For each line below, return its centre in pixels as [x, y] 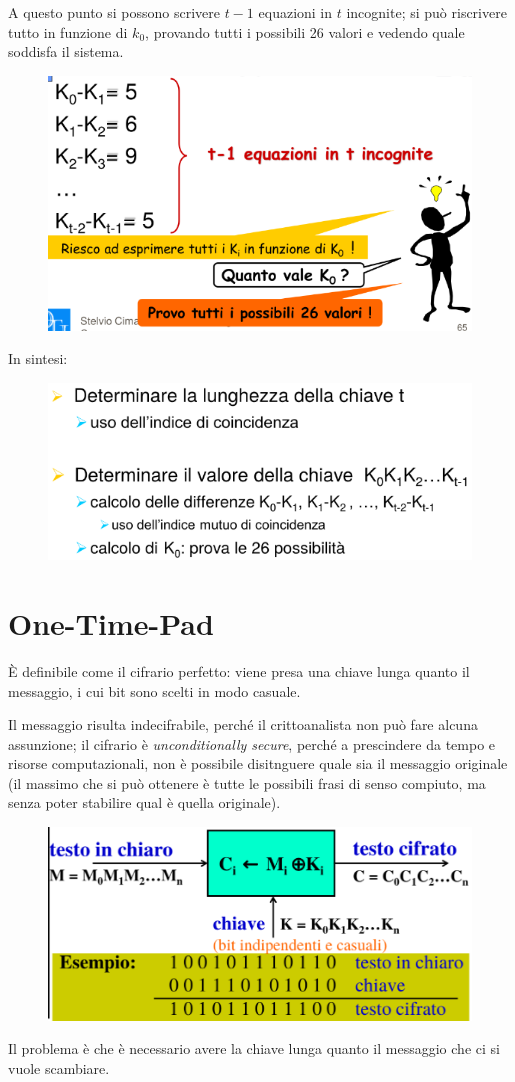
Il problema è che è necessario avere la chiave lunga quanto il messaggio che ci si [254, 1048]
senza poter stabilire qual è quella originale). [144, 802]
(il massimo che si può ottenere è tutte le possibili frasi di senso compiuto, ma [247, 782]
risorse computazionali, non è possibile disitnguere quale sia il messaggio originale [258, 763]
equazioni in [295, 12]
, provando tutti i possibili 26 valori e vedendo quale [305, 31]
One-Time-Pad [111, 622]
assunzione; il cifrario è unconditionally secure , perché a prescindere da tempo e [252, 743]
